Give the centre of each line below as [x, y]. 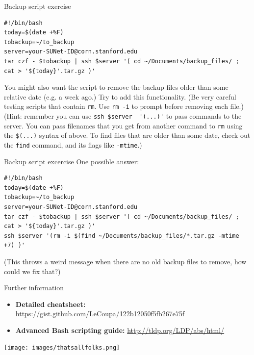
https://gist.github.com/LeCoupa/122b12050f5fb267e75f [100, 314]
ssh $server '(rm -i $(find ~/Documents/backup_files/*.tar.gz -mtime [122, 236]
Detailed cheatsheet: [51, 304]
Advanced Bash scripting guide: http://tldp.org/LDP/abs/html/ [120, 330]
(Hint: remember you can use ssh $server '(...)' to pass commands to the [123, 116]
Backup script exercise [38, 6]
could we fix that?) [32, 271]
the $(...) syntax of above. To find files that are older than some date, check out [127, 135]
